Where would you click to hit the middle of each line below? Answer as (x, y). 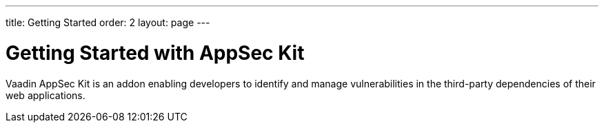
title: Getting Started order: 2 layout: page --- (108, 22)
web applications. (46, 95)
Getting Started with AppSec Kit (155, 53)
